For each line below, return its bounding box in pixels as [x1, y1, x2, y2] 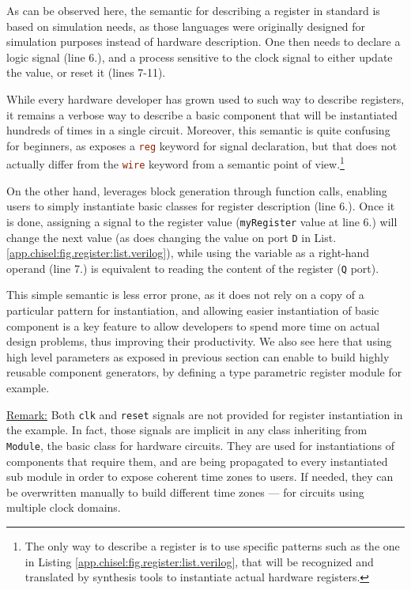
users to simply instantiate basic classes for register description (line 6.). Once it [6, 198, 395, 214]
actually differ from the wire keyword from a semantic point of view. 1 [6, 153, 345, 172]
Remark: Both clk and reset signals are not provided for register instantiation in [6, 406, 403, 422]
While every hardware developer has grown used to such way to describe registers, [6, 90, 405, 107]
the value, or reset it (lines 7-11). [6, 64, 166, 81]
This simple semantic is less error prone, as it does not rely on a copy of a [6, 286, 364, 303]
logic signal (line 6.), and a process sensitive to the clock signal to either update [6, 48, 393, 65]
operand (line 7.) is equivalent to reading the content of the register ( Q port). [6, 259, 379, 276]
